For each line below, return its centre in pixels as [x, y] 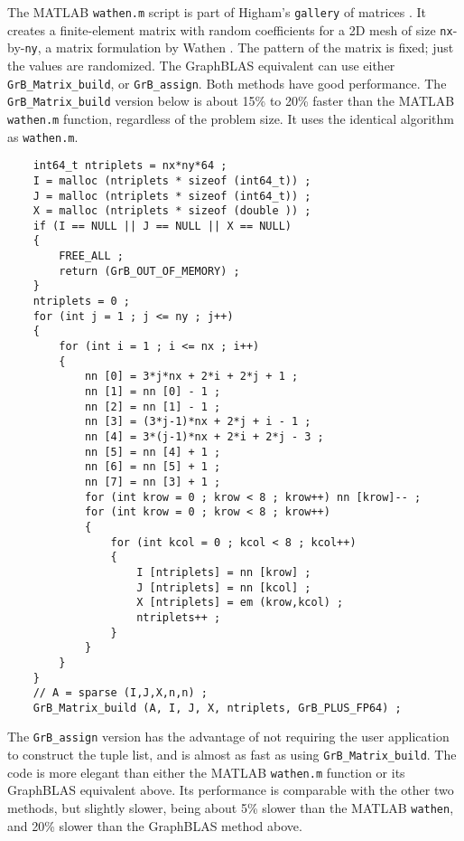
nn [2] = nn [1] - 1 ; [153, 406]
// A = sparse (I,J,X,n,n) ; [120, 693]
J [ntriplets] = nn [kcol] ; [224, 587]
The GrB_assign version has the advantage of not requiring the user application [228, 737]
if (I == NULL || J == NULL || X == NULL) [162, 226]
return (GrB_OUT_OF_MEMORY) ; [149, 271]
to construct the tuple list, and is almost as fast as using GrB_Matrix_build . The [232, 755]
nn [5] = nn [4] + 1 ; [153, 452]
